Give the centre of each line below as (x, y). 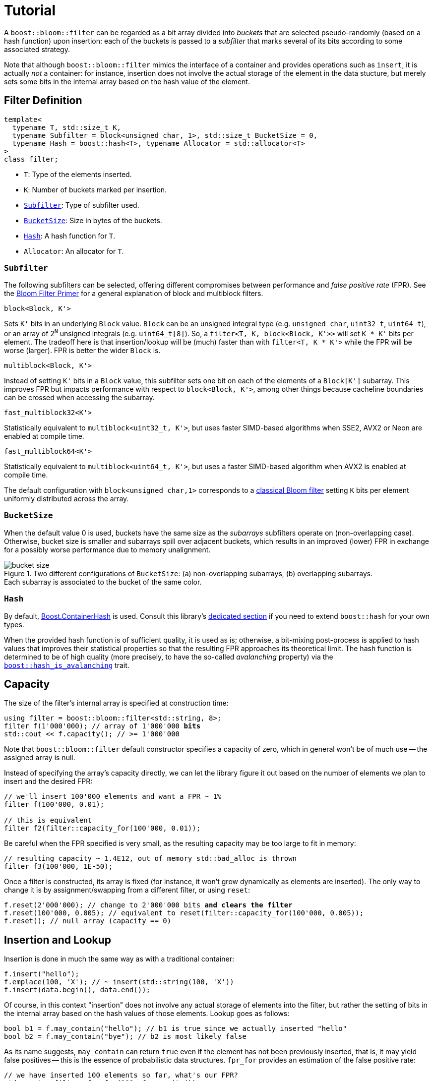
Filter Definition (43, 101)
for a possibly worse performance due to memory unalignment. (107, 549)
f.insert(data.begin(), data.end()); (77, 990)
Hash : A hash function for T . (70, 236)
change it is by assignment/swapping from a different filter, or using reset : (127, 890)
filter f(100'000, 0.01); (54, 805)
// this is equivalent (48, 820)
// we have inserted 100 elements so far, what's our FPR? (121, 1075)
